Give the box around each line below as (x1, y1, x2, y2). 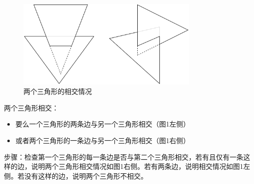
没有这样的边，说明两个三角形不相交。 (24, 170, 148, 181)
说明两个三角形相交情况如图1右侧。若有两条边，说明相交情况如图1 (31, 161, 243, 171)
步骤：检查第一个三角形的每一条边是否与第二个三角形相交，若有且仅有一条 (4, 151, 243, 162)
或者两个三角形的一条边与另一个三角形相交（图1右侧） (15, 135, 190, 145)
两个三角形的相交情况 (23, 86, 92, 96)
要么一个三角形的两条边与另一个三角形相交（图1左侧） (15, 119, 190, 129)
